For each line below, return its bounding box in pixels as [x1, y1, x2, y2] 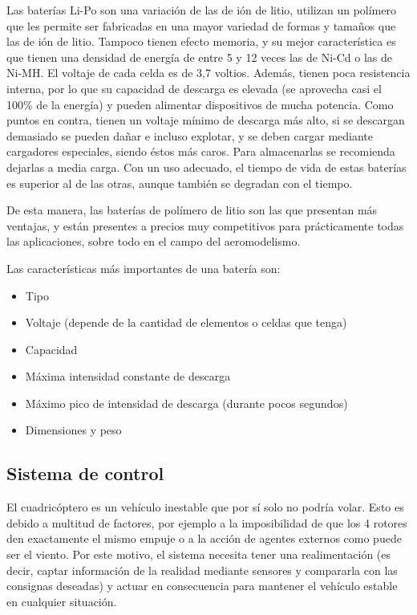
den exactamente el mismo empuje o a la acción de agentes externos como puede [6, 530, 402, 547]
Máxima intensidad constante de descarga [25, 368, 231, 385]
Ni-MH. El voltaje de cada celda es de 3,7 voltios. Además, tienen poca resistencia [6, 64, 411, 81]
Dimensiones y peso [25, 422, 122, 438]
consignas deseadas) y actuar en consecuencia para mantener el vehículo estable [6, 577, 398, 594]
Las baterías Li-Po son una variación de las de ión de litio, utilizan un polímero [6, 2, 396, 18]
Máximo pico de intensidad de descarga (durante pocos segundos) [25, 394, 348, 411]
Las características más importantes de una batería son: [6, 259, 281, 276]
